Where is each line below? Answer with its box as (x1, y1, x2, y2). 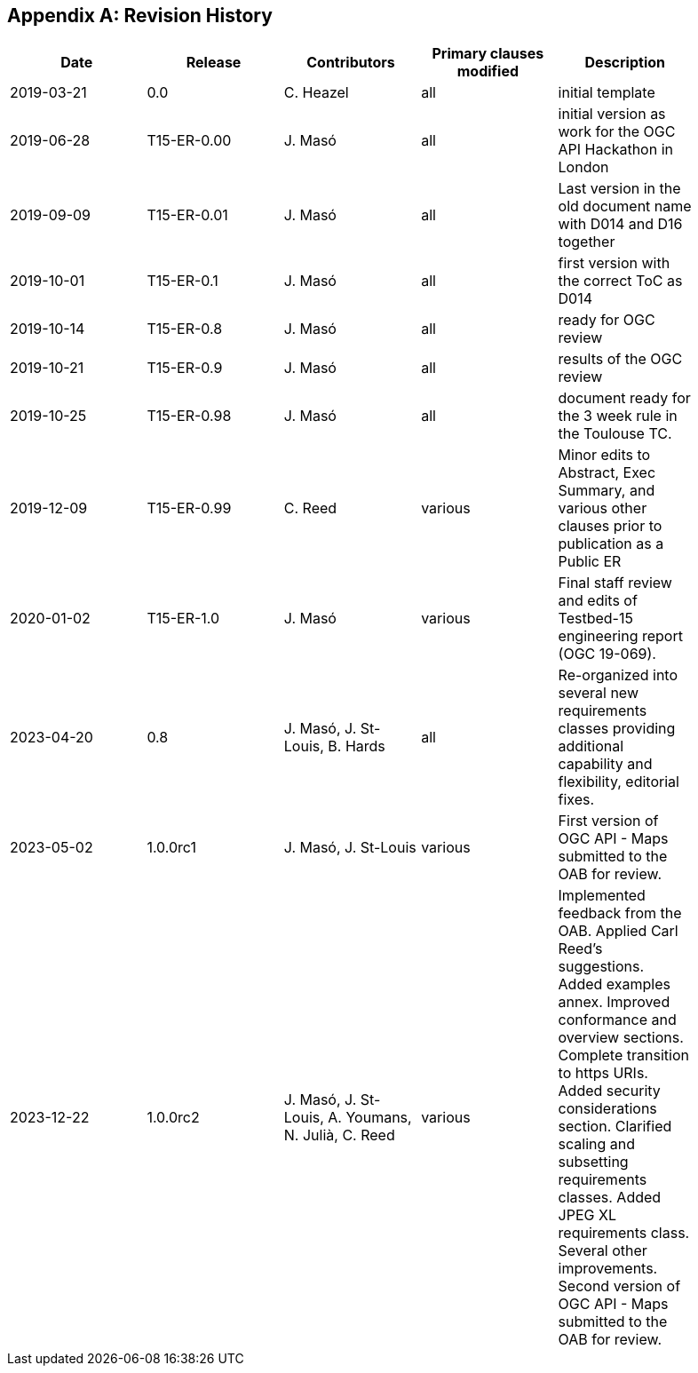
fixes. (558, 790, 595, 809)
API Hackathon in (558, 140, 673, 159)
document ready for (558, 389, 691, 408)
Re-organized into (558, 666, 678, 685)
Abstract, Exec (558, 464, 656, 482)
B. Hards (328, 737, 385, 756)
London (558, 158, 609, 177)
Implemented (558, 886, 646, 905)
